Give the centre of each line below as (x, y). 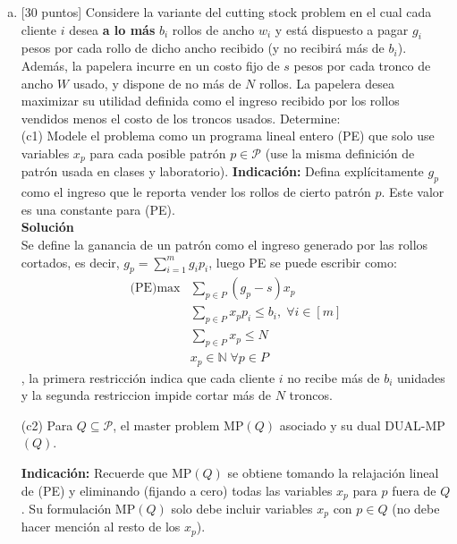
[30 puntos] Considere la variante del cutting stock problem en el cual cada (226, 12)
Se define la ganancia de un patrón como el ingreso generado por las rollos (224, 244)
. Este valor (413, 192)
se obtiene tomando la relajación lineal (333, 472)
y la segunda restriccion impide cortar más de (146, 395)
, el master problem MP (178, 425)
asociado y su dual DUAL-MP (362, 425)
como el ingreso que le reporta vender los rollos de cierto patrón (196, 192)
